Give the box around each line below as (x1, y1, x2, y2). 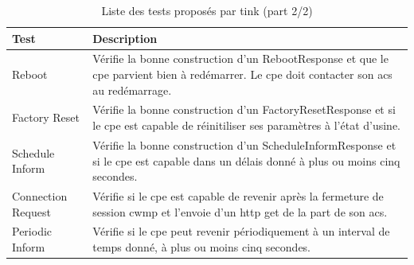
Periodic (12, 223, 53, 240)
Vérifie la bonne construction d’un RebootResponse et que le (92, 50, 389, 67)
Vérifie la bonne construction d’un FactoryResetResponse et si (92, 101, 396, 118)
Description (92, 29, 158, 46)
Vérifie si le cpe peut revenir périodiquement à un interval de (92, 223, 390, 240)
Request (12, 203, 51, 220)
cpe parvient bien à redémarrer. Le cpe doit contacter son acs (92, 66, 393, 83)
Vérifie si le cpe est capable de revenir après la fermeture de (92, 187, 384, 204)
